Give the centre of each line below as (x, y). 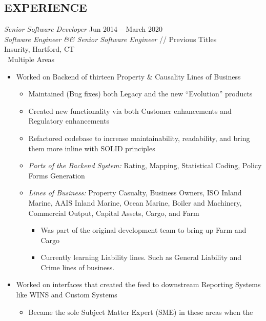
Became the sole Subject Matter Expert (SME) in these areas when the (141, 312)
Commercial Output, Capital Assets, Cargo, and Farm (114, 213)
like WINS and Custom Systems (67, 295)
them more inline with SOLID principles (92, 148)
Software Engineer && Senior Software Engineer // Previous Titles (110, 39)
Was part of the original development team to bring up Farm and (144, 230)
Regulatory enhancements (69, 121)
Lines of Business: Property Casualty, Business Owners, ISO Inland (135, 193)
